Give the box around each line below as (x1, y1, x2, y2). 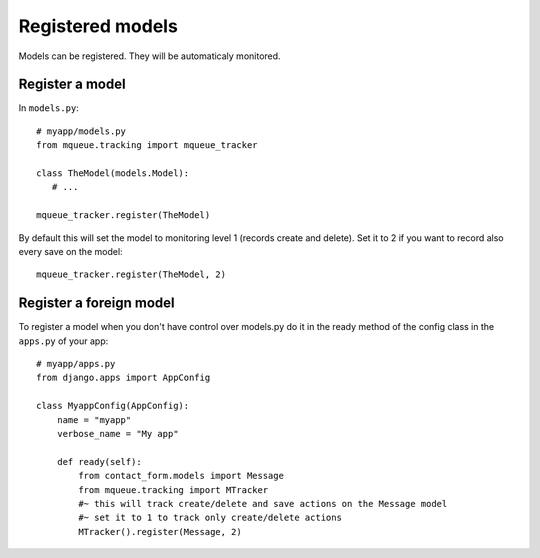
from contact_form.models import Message (78, 470, 285, 482)
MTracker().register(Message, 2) (78, 526, 242, 537)
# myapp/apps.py (36, 358, 116, 370)
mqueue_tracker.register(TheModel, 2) (36, 269, 227, 280)
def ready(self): (56, 456, 142, 467)
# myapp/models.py (36, 125, 127, 137)
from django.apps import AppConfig (36, 372, 211, 384)
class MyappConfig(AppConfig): (36, 400, 190, 412)
